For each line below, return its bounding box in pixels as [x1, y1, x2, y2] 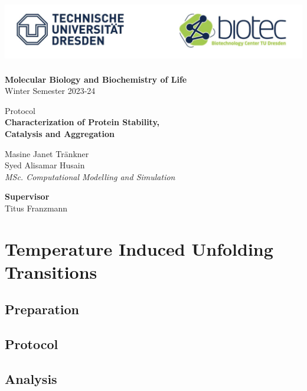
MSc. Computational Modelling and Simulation [5, 170, 175, 183]
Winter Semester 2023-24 [5, 84, 96, 97]
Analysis [5, 370, 57, 388]
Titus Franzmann [5, 201, 68, 214]
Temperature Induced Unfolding [5, 236, 273, 260]
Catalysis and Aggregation [5, 127, 115, 139]
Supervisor [5, 190, 50, 203]
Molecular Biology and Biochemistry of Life [5, 73, 187, 85]
